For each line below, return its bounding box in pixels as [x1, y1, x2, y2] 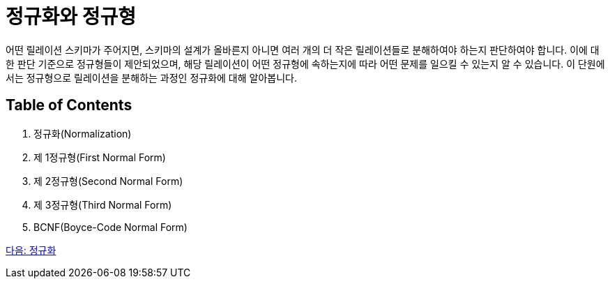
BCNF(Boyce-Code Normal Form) [33, 221, 188, 233]
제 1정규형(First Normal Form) [33, 151, 166, 163]
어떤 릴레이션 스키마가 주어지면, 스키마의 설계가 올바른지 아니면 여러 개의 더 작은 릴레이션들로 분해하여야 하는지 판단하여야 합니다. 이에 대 [6, 43, 600, 56]
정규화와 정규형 [6, 5, 136, 29]
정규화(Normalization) [33, 127, 132, 140]
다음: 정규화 [6, 244, 56, 256]
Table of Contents [6, 96, 132, 114]
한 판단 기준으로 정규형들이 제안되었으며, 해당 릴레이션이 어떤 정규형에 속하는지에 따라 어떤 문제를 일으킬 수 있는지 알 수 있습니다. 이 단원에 [6, 57, 605, 70]
